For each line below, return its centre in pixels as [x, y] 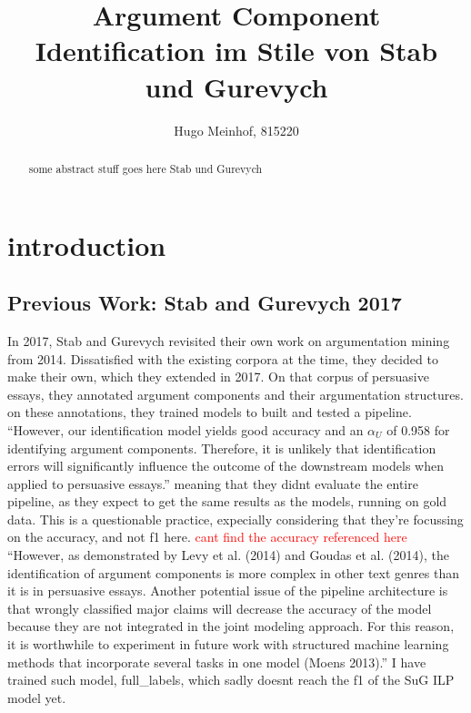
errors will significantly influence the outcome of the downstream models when [225, 466]
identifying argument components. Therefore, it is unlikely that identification [222, 448]
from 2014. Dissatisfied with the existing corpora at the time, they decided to [223, 358]
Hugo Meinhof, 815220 [236, 130]
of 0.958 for [418, 429]
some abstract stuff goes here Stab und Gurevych [145, 168]
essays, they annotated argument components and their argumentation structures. [235, 394]
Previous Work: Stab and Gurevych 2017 [205, 303]
